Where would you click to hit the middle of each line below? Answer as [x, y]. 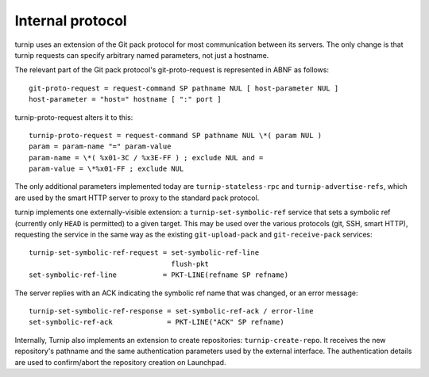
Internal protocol [71, 21]
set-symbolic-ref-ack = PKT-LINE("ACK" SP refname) [157, 322]
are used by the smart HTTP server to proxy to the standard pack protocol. [137, 198]
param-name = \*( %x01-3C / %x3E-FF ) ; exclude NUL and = [146, 158]
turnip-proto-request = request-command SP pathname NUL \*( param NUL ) [176, 135]
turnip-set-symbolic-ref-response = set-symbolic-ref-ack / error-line [171, 311]
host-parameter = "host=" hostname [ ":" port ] [125, 100]
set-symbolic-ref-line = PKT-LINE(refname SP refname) [159, 275]
